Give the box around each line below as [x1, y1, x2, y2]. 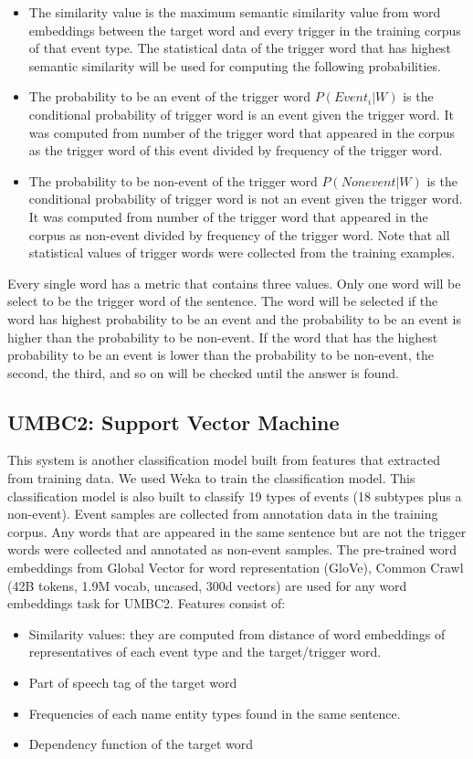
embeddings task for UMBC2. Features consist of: [7, 594, 286, 613]
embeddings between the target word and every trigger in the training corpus [28, 20, 461, 39]
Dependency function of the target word [28, 734, 254, 754]
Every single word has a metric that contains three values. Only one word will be [7, 273, 461, 292]
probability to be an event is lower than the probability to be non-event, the [7, 345, 434, 364]
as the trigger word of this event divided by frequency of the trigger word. [28, 141, 443, 160]
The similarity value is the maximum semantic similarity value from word [28, 3, 441, 21]
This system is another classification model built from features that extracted [7, 450, 440, 469]
